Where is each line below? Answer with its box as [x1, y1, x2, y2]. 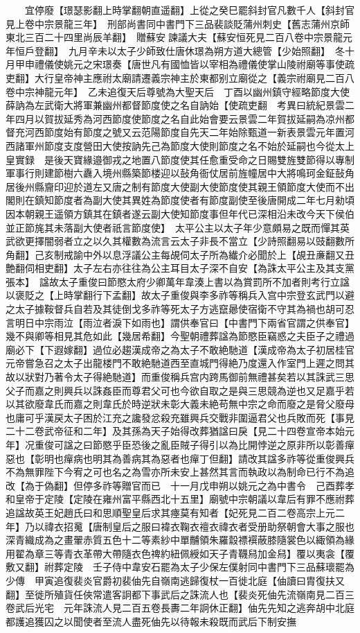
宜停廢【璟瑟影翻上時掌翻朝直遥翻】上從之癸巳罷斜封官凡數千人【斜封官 [24, 3, 354, 17]
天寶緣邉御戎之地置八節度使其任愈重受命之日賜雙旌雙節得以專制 [63, 152, 354, 166]
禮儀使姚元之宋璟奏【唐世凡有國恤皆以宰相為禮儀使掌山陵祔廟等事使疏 [34, 57, 354, 71]
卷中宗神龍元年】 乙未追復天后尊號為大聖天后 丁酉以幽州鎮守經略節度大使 [6, 84, 350, 98]
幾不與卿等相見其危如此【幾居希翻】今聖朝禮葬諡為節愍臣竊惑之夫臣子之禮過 [6, 329, 354, 343]
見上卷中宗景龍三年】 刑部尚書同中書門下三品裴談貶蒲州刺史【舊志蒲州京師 [6, 16, 350, 31]
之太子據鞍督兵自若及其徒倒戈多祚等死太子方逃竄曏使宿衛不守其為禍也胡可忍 [6, 302, 354, 316]
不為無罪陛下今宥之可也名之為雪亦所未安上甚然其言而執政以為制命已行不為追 [6, 465, 354, 479]
